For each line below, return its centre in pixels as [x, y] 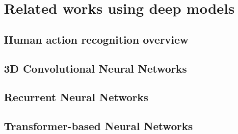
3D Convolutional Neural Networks [95, 68]
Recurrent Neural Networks [76, 97]
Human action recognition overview [96, 39]
